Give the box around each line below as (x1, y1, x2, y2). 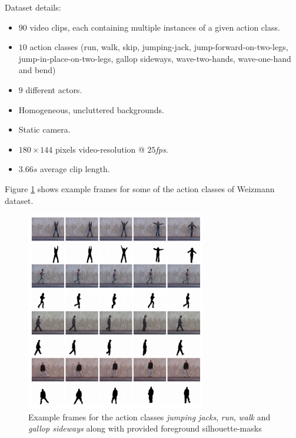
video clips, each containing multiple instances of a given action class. (29, 21, 280, 33)
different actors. (25, 83, 82, 95)
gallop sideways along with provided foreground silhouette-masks (28, 422, 262, 434)
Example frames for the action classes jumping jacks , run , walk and (28, 410, 271, 423)
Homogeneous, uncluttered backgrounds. (18, 103, 164, 116)
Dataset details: (5, 1, 61, 13)
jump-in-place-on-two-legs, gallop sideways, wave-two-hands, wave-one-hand (18, 52, 291, 64)
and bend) (18, 64, 56, 76)
